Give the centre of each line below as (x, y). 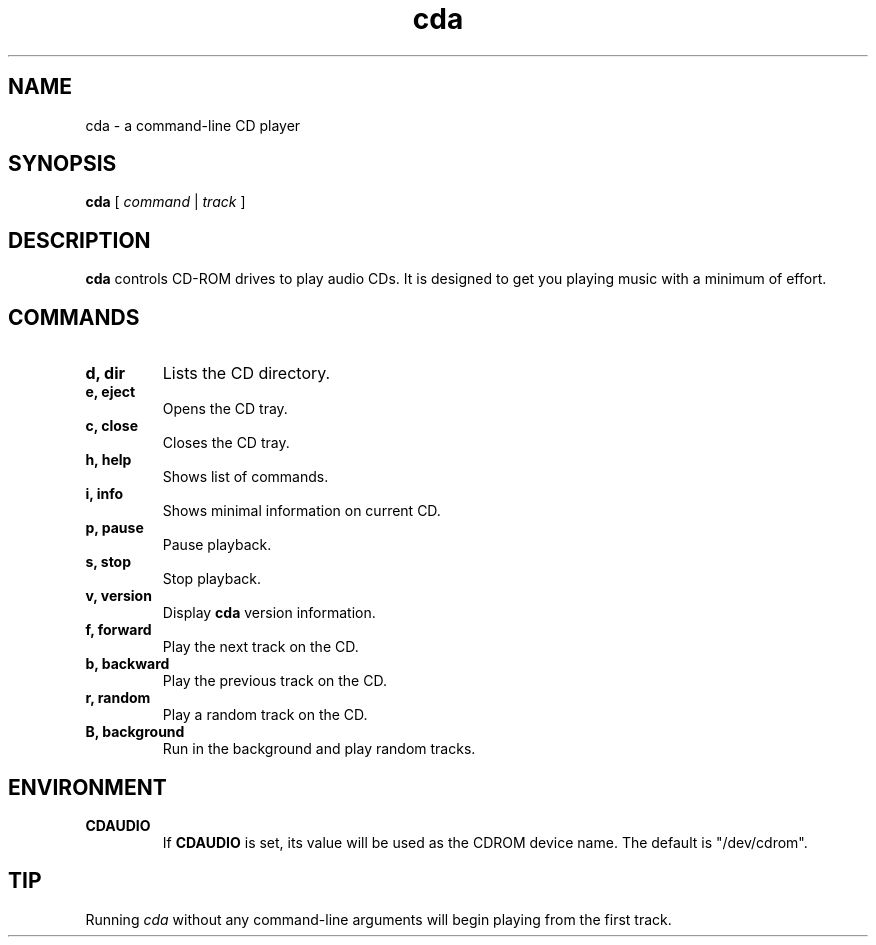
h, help (108, 460)
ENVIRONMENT (87, 787)
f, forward (118, 630)
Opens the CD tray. (225, 409)
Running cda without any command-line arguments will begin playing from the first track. (378, 919)
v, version (118, 596)
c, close (111, 426)
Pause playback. (217, 545)
